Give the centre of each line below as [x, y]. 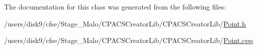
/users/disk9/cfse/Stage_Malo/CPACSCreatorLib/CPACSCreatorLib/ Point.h [125, 23]
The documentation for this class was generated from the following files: [115, 6]
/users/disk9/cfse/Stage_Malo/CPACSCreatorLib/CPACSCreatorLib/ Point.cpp [128, 40]
